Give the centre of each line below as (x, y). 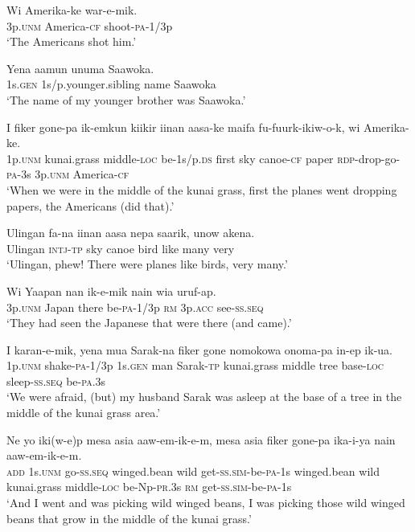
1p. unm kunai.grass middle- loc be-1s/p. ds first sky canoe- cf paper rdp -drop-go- (203, 158)
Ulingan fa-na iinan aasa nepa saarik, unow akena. (131, 233)
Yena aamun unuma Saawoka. (80, 68)
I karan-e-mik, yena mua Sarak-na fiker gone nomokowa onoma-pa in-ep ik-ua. (199, 349)
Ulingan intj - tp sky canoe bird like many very (121, 248)
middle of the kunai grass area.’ (84, 413)
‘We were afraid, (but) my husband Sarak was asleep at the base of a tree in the (204, 397)
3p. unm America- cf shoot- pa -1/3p (90, 25)
